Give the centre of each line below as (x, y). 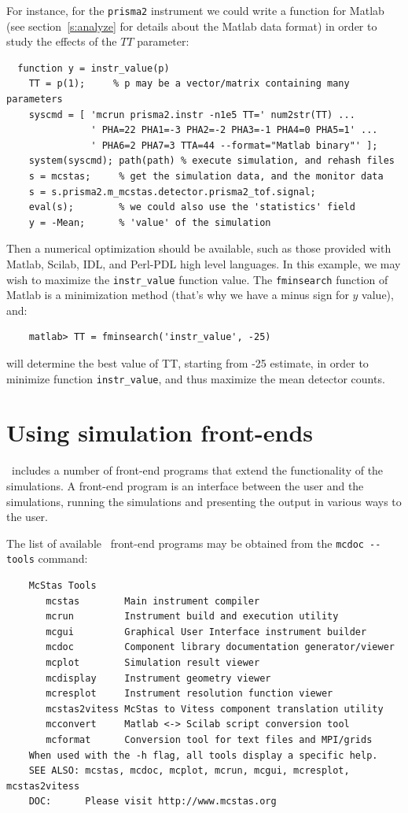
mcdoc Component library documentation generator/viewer (220, 647)
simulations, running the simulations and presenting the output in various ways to (204, 501)
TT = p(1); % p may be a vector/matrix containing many (189, 84)
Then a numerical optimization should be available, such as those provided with (199, 248)
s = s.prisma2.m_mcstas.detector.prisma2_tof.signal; (172, 192)
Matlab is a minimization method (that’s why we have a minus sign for (178, 295)
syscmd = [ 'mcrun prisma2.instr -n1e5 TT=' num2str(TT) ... (192, 115)
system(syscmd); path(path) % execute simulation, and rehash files (211, 161)
